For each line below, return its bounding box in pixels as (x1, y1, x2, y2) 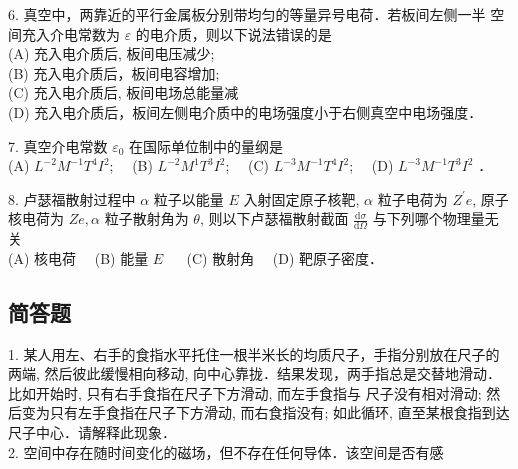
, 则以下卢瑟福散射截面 (199, 208, 349, 229)
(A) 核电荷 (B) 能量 (8, 247, 149, 268)
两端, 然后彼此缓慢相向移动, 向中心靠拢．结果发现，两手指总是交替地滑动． (8, 363, 502, 384)
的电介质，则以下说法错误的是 (135, 23, 332, 44)
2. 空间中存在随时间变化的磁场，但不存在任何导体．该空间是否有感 (8, 441, 444, 462)
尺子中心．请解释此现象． (8, 421, 176, 442)
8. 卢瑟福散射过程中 (8, 188, 136, 209)
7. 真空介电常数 (8, 135, 108, 156)
